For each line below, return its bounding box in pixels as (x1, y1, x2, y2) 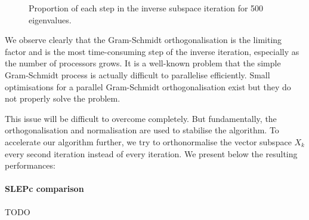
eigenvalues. (29, 13, 72, 26)
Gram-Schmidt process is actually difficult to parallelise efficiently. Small (5, 68, 270, 81)
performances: (5, 159, 55, 172)
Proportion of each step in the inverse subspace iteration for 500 (29, 2, 264, 14)
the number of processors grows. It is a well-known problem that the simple (5, 57, 281, 69)
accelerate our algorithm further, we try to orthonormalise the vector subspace (5, 135, 292, 148)
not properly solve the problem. (5, 92, 120, 105)
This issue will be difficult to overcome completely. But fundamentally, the (5, 112, 277, 124)
